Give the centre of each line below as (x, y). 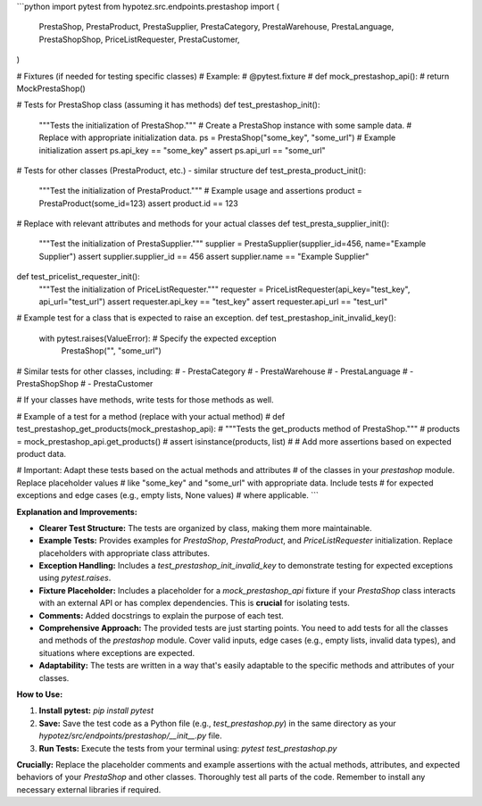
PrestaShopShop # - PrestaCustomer (85, 383)
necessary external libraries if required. (89, 789)
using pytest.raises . (75, 578)
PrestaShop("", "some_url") (112, 351)
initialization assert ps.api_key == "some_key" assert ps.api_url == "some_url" (182, 150)
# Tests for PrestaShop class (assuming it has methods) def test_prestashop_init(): (168, 105)
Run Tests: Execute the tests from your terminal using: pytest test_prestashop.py (188, 748)
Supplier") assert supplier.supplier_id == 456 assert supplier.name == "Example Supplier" (204, 256)
